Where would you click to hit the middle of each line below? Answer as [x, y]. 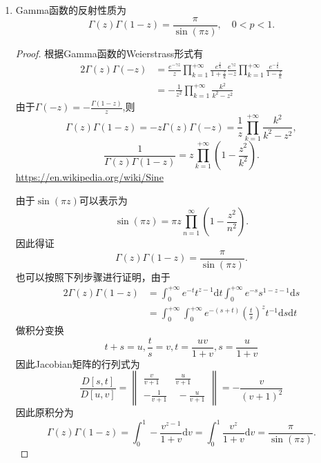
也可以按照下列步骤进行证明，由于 [93, 276]
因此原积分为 [45, 412]
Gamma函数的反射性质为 [71, 10]
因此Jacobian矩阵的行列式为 [78, 363]
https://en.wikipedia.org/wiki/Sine [89, 177]
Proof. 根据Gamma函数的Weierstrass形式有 [109, 53]
